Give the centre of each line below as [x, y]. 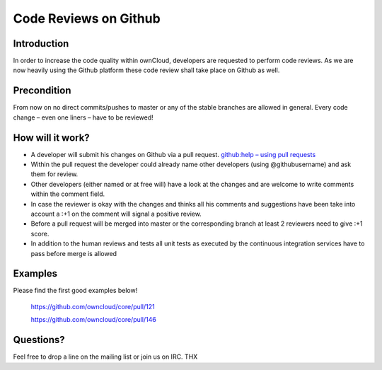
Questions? [39, 340]
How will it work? [51, 138]
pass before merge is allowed [74, 253]
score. [40, 233]
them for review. [54, 174]
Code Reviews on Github [87, 18]
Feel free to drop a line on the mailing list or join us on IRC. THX [105, 357]
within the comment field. [68, 194]
